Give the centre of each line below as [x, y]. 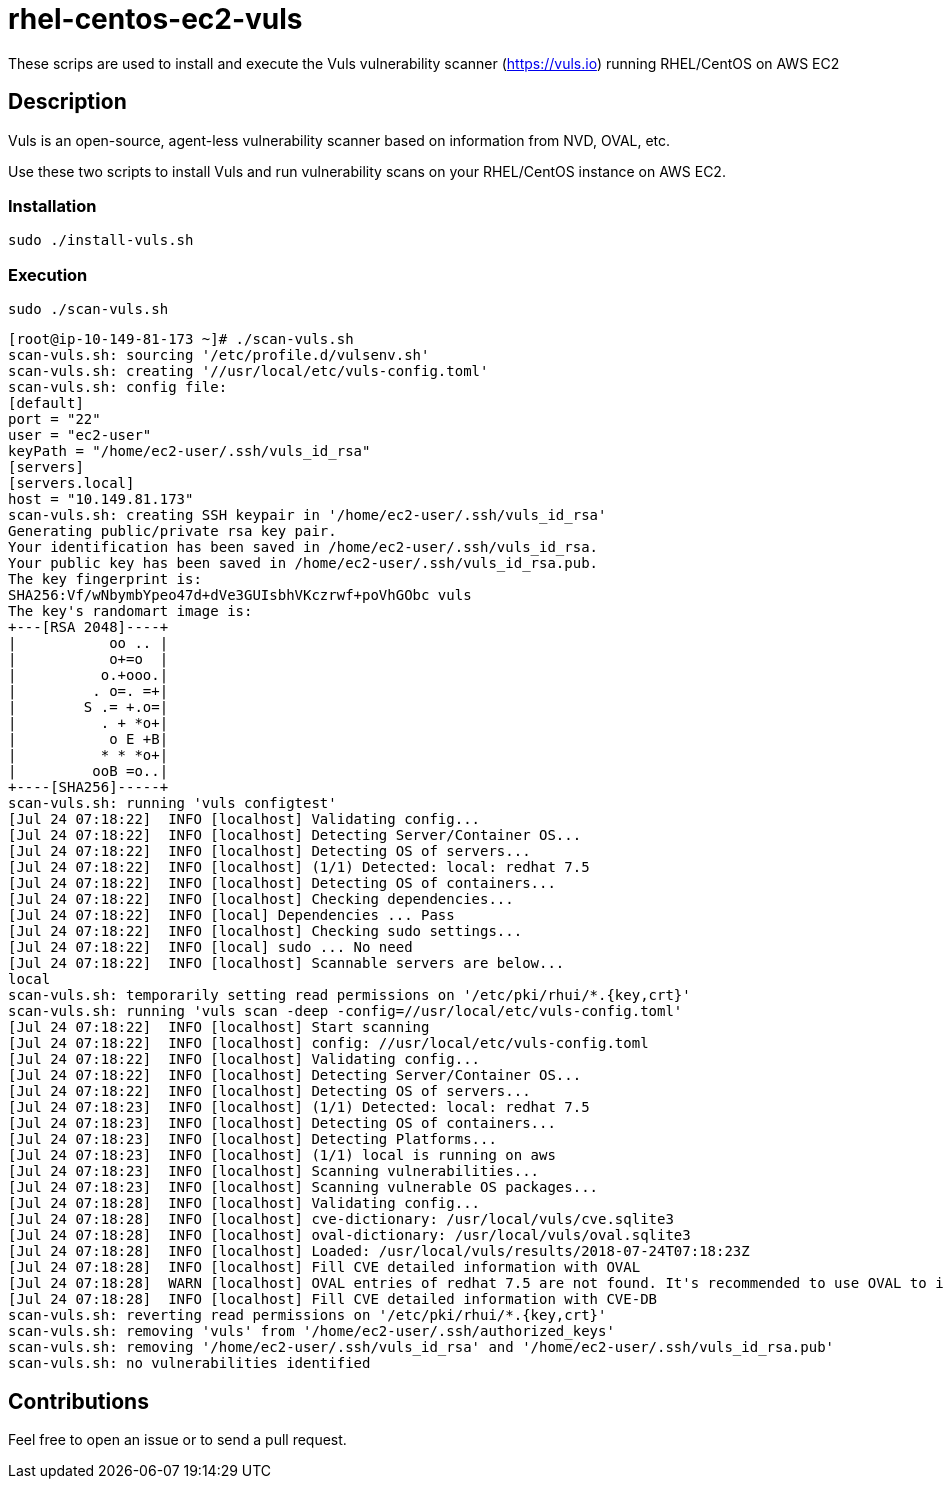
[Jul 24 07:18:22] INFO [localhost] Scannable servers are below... [286, 963]
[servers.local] [71, 483]
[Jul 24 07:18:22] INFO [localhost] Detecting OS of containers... [282, 883]
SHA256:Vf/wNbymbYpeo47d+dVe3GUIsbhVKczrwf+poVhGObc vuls [240, 595]
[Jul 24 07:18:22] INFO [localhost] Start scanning [219, 1027]
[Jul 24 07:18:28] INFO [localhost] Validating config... [244, 1203]
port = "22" [54, 419]
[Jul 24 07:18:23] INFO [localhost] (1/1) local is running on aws [282, 1155]
